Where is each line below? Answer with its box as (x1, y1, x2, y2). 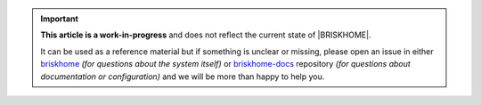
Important (40, 13, 79, 24)
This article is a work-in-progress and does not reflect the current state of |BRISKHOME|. (40, 29, 371, 40)
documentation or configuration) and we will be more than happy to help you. (40, 71, 325, 82)
